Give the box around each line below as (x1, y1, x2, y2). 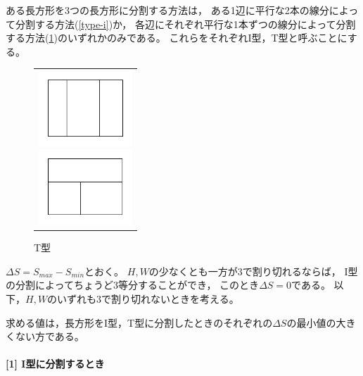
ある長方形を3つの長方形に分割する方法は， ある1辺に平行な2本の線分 (6, 3, 329, 17)
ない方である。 (15, 329, 84, 344)
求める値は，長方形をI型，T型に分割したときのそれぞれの (6, 315, 273, 330)
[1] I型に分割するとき (6, 356, 105, 371)
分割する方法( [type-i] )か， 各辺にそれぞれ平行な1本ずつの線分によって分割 (15, 16, 356, 31)
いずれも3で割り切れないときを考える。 (57, 291, 239, 306)
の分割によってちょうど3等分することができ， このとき (6, 277, 260, 292)
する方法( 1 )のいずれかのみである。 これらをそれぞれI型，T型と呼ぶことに (6, 30, 348, 45)
